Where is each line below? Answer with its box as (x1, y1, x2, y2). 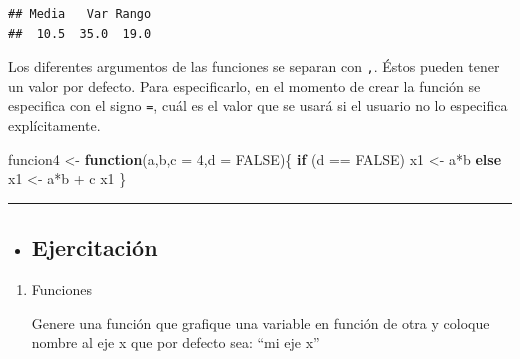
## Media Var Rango (8, 7, 152, 21)
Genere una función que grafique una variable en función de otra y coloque (31, 312, 490, 333)
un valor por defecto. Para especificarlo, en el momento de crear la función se (8, 75, 481, 96)
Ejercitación (31, 232, 158, 263)
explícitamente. (8, 115, 101, 136)
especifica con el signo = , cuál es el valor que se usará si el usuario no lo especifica (8, 95, 508, 116)
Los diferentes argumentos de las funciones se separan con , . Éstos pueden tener (8, 56, 500, 77)
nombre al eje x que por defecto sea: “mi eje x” (31, 332, 320, 353)
